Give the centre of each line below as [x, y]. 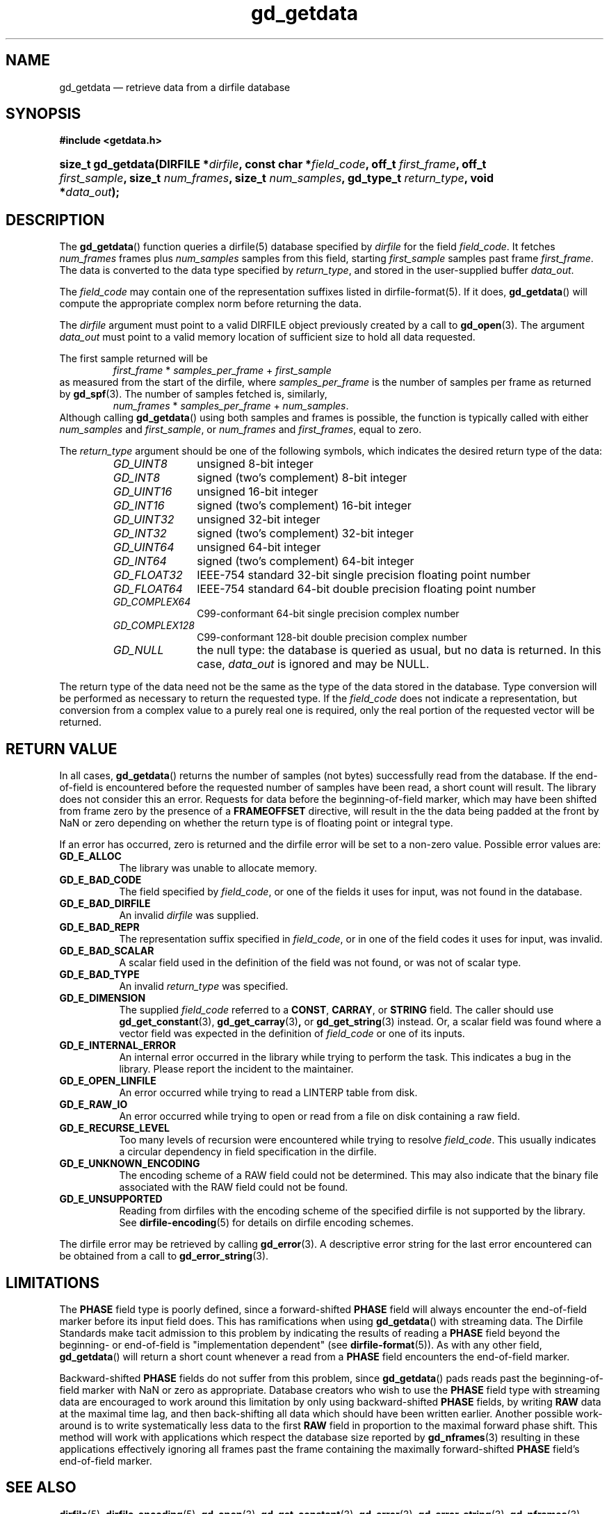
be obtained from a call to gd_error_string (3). [164, 1256]
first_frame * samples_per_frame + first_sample [222, 371]
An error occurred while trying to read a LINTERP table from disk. [268, 1093]
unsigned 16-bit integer [258, 492]
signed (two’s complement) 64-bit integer [306, 561]
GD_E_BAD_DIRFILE [105, 904]
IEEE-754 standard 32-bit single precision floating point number [364, 575]
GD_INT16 [139, 506]
